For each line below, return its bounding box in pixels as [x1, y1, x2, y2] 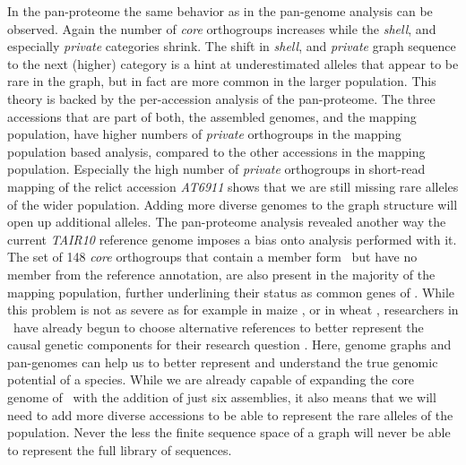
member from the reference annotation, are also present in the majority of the [7, 264, 436, 283]
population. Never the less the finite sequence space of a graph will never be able [7, 423, 451, 442]
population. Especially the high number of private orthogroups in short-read [7, 159, 426, 178]
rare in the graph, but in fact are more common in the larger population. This [7, 72, 436, 90]
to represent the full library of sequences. [7, 440, 232, 459]
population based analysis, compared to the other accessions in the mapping [7, 142, 426, 160]
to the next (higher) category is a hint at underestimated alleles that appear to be [7, 54, 459, 73]
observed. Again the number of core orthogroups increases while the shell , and [7, 19, 436, 38]
